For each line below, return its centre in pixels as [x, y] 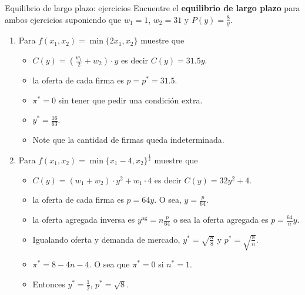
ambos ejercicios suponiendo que [63, 19]
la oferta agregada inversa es [84, 219]
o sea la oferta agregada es [221, 219]
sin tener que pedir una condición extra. [130, 100]
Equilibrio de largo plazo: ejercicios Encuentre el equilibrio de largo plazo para [152, 8]
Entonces [49, 284]
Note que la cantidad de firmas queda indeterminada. [128, 140]
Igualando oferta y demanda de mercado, [106, 239]
